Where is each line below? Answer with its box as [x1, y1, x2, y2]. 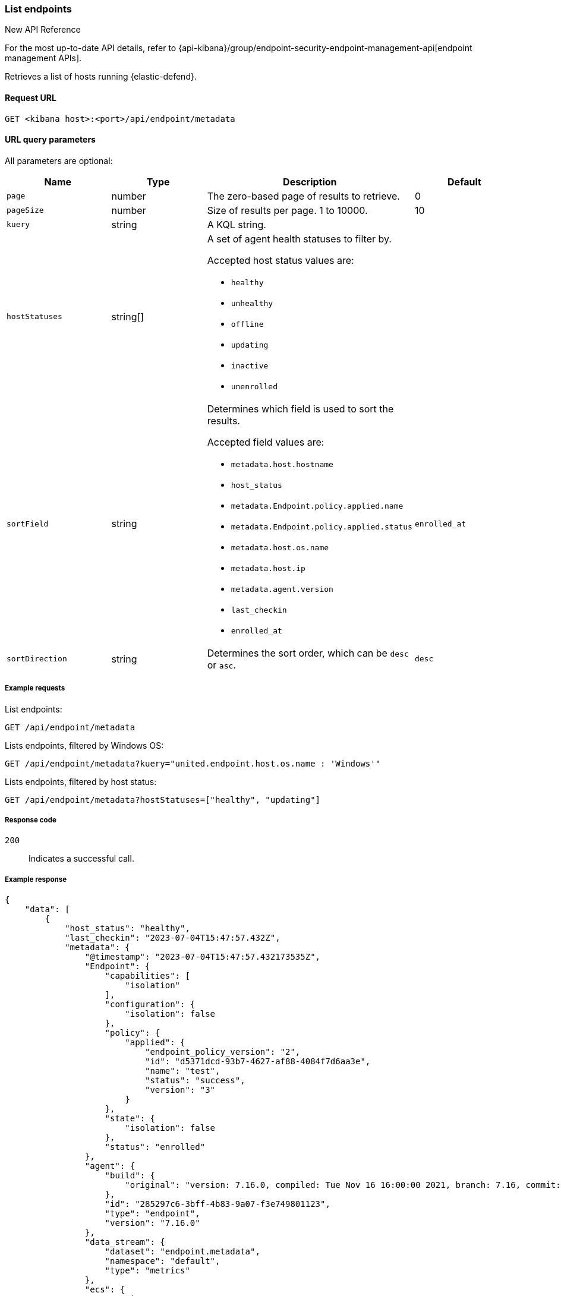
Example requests [5, 684, 65, 693]
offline [231, 319, 264, 329]
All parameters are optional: [5, 155, 113, 166]
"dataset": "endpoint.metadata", [105, 1247, 260, 1257]
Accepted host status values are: [207, 254, 354, 266]
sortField [7, 519, 49, 528]
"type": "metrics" [105, 1266, 190, 1276]
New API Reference [5, 24, 81, 35]
